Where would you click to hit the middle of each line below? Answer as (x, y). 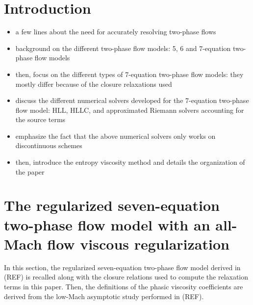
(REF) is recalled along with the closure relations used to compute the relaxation (126, 277)
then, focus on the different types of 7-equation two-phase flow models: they (129, 74)
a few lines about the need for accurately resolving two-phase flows (116, 32)
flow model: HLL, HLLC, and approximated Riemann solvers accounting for (130, 110)
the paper (30, 171)
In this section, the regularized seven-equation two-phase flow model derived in (122, 267)
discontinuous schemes (49, 145)
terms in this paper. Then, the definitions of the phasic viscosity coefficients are (124, 286)
